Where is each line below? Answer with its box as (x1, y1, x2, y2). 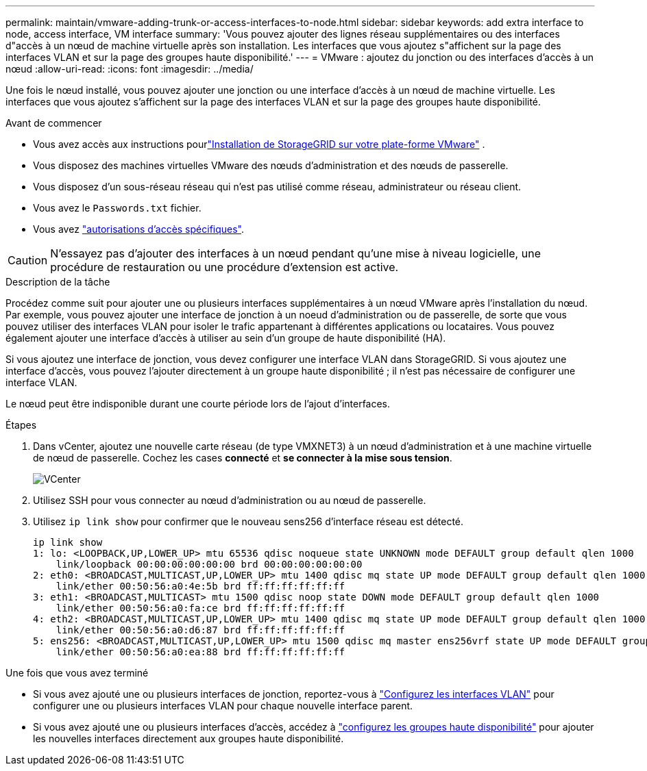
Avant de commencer (5, 117, 102, 129)
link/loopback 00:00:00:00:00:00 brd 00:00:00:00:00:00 (56, 559, 363, 570)
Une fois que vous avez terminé (5, 667, 149, 679)
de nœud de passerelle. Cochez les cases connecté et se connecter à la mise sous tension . (33, 452, 452, 464)
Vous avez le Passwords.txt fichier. (33, 202, 202, 214)
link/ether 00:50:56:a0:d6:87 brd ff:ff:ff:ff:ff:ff (56, 624, 345, 635)
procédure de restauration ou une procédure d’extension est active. (50, 260, 399, 274)
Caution (8, 253, 48, 267)
